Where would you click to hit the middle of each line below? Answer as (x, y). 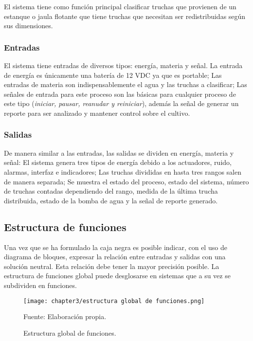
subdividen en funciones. (40, 285)
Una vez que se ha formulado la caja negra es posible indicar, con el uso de (116, 247)
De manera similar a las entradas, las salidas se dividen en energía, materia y (119, 153)
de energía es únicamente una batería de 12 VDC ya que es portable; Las (113, 75)
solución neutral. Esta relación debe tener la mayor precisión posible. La (112, 266)
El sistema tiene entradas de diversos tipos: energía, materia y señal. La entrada (123, 65)
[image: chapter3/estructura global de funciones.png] (114, 301)
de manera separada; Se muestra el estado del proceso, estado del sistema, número (126, 181)
